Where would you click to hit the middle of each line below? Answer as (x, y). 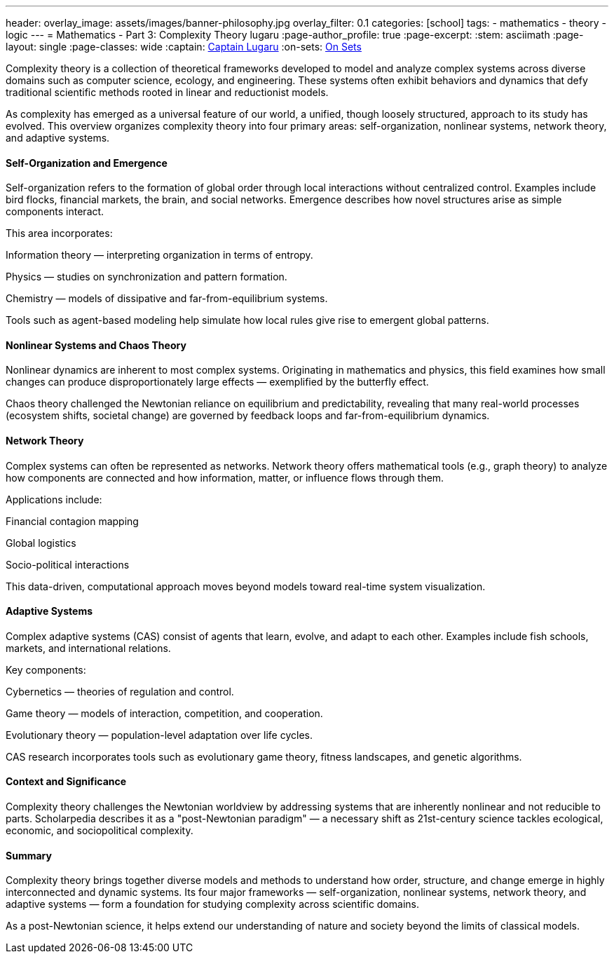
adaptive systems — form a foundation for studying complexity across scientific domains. (213, 904)
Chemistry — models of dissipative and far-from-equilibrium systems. (167, 299)
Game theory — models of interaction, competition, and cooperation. (164, 713)
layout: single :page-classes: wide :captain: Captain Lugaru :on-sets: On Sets (184, 47)
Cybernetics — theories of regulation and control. (120, 691)
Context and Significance (66, 782)
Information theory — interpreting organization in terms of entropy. (159, 255)
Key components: (46, 669)
